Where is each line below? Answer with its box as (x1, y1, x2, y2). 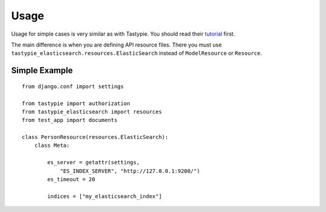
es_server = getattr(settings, (47, 159, 140, 166)
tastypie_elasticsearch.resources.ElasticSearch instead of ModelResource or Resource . (11, 50, 262, 57)
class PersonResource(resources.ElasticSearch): (22, 133, 168, 141)
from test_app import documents (22, 117, 118, 124)
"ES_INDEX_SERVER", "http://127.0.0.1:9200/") (60, 167, 200, 175)
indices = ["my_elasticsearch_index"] (47, 193, 162, 199)
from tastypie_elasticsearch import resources (22, 108, 162, 115)
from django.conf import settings (22, 83, 124, 90)
